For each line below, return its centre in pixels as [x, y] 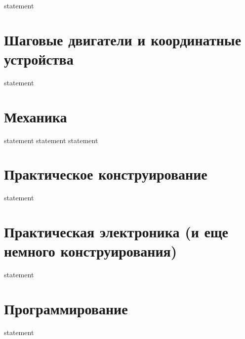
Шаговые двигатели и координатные [123, 39]
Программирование [66, 309]
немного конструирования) [91, 251]
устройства [39, 58]
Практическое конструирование [106, 174]
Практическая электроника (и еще [116, 232]
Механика [36, 116]
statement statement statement [51, 140]
